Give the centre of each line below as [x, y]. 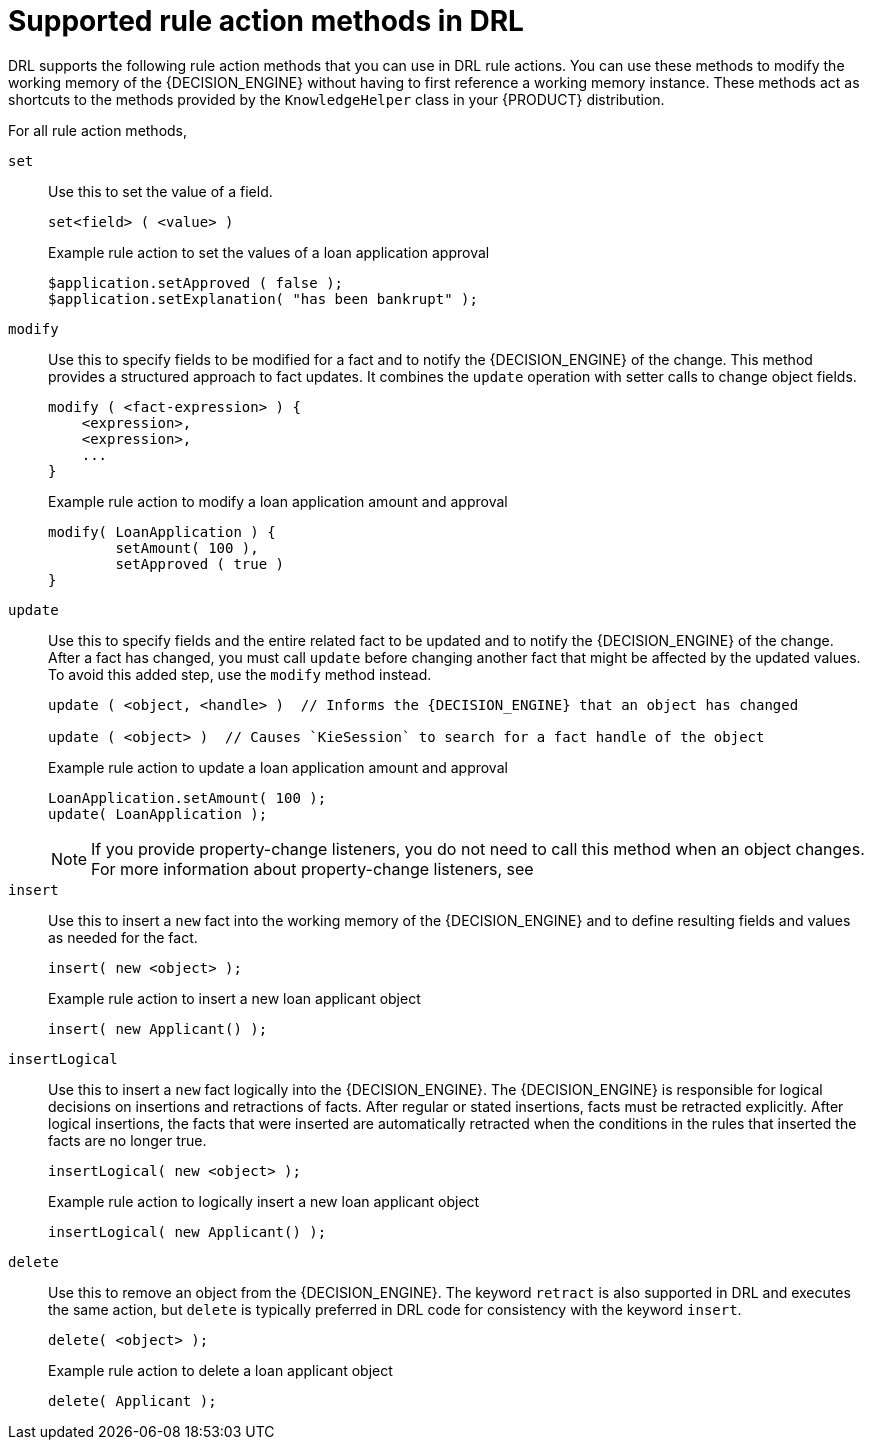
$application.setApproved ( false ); [196, 282]
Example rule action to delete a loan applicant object [220, 1370]
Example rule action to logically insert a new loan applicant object [264, 1201]
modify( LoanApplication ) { [162, 531]
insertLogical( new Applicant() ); [187, 1231]
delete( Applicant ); [132, 1400]
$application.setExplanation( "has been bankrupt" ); [263, 298]
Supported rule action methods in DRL [266, 21]
